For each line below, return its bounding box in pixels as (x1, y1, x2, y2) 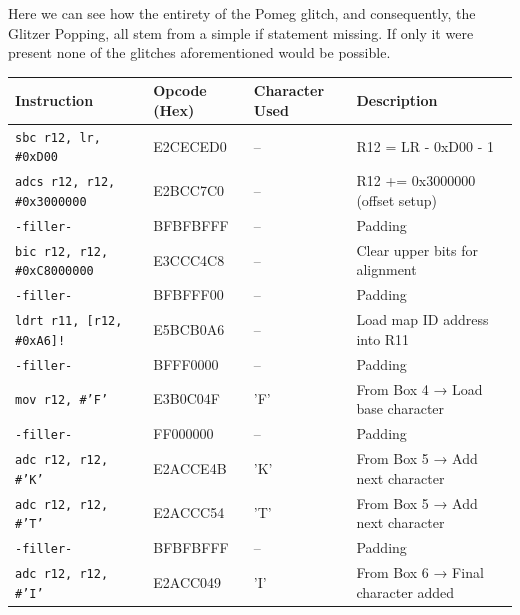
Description (356, 90, 438, 111)
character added (356, 581, 455, 602)
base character (356, 398, 445, 419)
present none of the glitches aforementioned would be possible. (8, 42, 391, 63)
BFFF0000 (153, 353, 219, 374)
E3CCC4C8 (153, 249, 225, 270)
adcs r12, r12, (15, 175, 116, 190)
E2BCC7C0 (153, 180, 225, 201)
